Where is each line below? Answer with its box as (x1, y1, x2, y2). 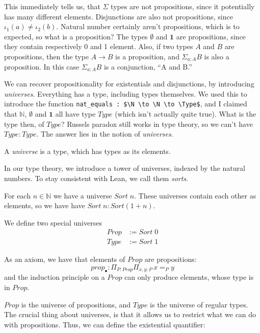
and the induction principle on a (4, 272, 105, 282)
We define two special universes (4, 217, 102, 228)
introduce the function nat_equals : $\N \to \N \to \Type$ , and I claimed (4, 98, 247, 109)
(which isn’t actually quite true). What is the (115, 108, 256, 119)
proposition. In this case (4, 61, 80, 72)
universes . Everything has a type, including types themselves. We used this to (4, 88, 247, 99)
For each (4, 190, 31, 201)
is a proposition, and (115, 51, 179, 61)
